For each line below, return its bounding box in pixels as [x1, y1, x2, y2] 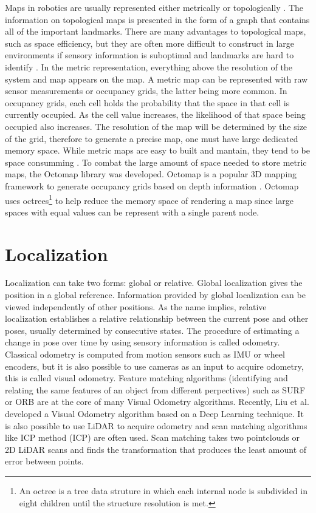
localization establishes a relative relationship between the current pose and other [5, 312, 309, 325]
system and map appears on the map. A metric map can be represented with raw [5, 72, 308, 85]
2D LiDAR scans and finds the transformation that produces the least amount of [5, 443, 307, 455]
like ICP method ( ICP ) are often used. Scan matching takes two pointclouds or [5, 431, 300, 444]
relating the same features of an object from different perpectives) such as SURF [5, 383, 306, 396]
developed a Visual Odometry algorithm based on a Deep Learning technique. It [5, 407, 304, 420]
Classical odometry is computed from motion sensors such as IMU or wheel [5, 348, 285, 361]
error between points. [5, 455, 84, 467]
